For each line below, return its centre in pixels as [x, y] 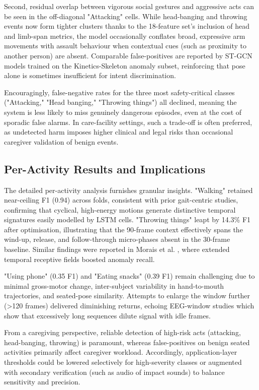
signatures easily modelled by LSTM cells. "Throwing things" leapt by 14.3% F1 [127, 219]
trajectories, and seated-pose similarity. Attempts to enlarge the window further [127, 296]
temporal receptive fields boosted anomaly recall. [79, 259]
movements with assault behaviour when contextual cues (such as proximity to [125, 46]
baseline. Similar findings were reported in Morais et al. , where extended [117, 249]
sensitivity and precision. [42, 382]
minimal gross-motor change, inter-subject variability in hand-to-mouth [114, 285]
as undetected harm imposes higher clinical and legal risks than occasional [119, 132]
